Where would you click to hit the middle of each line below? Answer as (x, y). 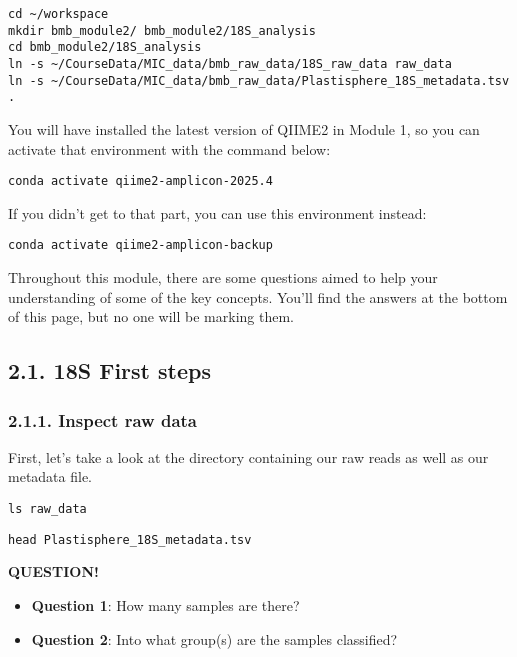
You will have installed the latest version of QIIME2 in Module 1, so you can (244, 128)
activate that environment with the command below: (169, 148)
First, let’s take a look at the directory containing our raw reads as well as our (248, 456)
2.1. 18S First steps (109, 370)
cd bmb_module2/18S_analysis (105, 47)
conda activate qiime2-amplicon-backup (140, 245)
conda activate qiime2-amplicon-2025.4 (140, 181)
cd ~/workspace (58, 14)
